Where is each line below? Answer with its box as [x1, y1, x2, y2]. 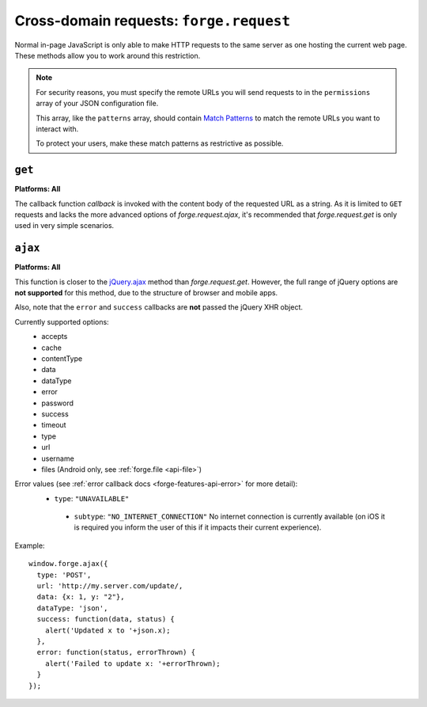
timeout [41, 420, 66, 430]
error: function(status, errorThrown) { [36, 648, 196, 657]
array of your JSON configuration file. [36, 99, 159, 108]
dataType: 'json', [36, 603, 108, 613]
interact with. [36, 124, 79, 134]
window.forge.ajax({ [28, 559, 108, 568]
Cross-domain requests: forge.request [14, 12, 291, 29]
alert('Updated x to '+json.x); [44, 625, 171, 635]
